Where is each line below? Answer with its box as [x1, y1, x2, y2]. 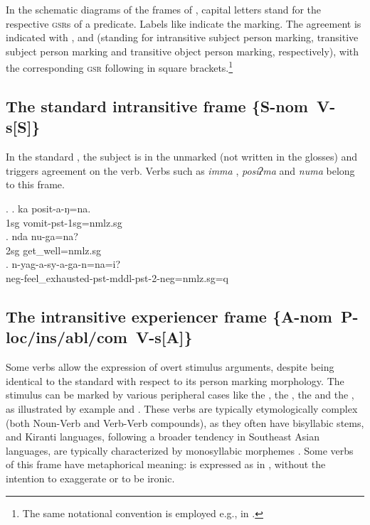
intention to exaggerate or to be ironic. [6, 470, 175, 485]
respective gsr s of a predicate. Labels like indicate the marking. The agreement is [6, 16, 361, 31]
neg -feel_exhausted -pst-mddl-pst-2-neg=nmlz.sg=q [6, 270, 228, 285]
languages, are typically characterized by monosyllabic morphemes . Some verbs [6, 443, 354, 458]
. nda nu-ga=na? [6, 229, 78, 244]
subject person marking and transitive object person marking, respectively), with [6, 43, 359, 58]
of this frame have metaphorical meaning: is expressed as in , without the [6, 457, 326, 472]
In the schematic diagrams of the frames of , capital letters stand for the [6, 2, 322, 16]
